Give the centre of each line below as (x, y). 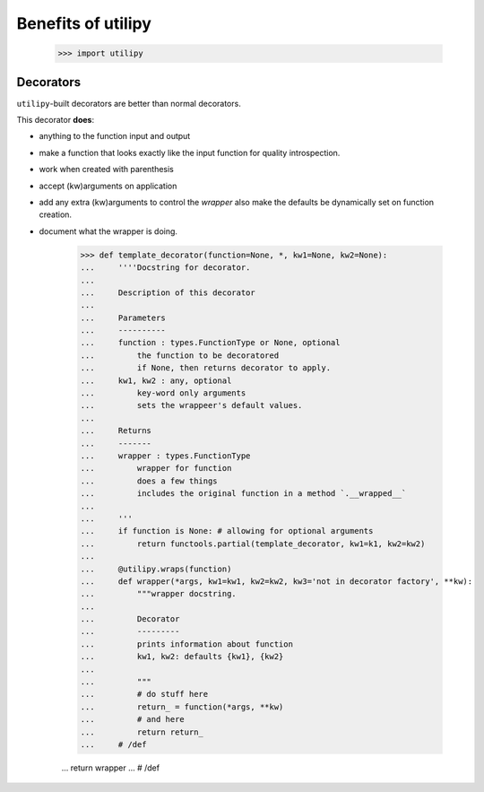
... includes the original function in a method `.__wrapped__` (243, 494)
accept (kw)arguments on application (108, 186)
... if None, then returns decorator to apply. (206, 368)
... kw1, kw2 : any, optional (156, 380)
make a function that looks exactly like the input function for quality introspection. (190, 152)
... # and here (133, 719)
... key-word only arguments (163, 393)
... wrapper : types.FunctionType (165, 456)
